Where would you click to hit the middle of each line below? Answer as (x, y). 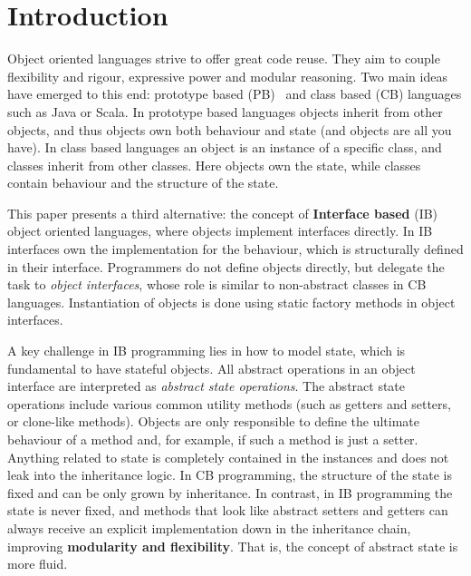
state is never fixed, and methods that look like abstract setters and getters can (228, 510)
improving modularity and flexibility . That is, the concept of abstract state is (233, 546)
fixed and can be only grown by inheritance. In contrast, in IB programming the (230, 492)
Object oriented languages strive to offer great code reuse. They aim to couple (224, 59)
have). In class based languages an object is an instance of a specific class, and (225, 147)
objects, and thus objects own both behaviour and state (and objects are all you (230, 129)
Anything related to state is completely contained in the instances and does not (228, 457)
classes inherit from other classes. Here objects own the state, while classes (214, 165)
